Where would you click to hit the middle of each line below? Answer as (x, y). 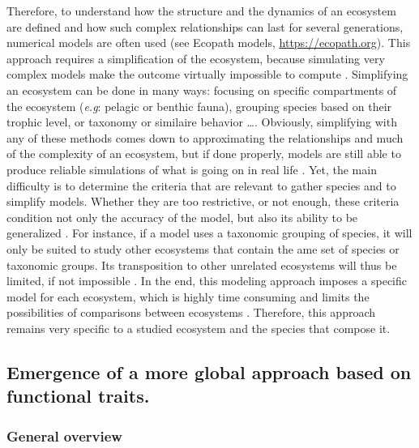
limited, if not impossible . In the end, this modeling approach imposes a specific (207, 281)
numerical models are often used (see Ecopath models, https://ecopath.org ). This (209, 43)
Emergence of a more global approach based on (209, 371)
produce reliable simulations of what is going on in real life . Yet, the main (192, 169)
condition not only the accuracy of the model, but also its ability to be (182, 217)
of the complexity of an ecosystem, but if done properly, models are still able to (204, 154)
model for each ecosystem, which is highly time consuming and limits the (188, 296)
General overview (64, 435)
